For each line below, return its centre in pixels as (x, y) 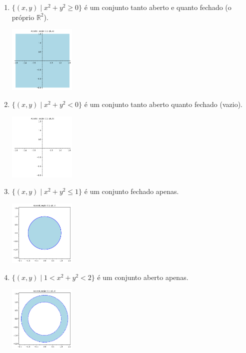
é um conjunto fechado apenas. (131, 191)
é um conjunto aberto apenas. (143, 277)
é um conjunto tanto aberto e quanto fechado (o (158, 7)
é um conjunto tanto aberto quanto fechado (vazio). (163, 104)
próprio (23, 17)
